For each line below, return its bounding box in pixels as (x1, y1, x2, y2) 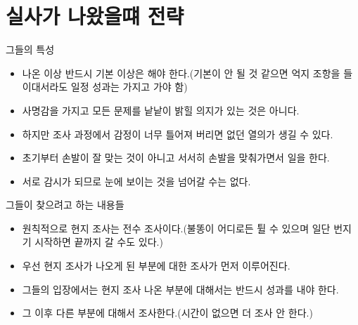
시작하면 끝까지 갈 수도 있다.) (34, 234, 163, 249)
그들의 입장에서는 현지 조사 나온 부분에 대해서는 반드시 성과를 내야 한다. (22, 281, 339, 296)
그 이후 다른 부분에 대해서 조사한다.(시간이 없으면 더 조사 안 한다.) (22, 305, 313, 320)
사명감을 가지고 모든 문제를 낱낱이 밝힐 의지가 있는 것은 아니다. (22, 102, 300, 117)
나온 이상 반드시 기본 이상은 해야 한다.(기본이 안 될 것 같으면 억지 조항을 (22, 65, 340, 80)
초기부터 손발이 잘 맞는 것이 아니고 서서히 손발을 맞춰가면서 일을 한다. (22, 150, 330, 165)
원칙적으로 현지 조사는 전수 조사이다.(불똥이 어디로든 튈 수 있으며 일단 (22, 220, 331, 235)
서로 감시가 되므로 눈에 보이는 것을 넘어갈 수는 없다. (22, 173, 251, 188)
